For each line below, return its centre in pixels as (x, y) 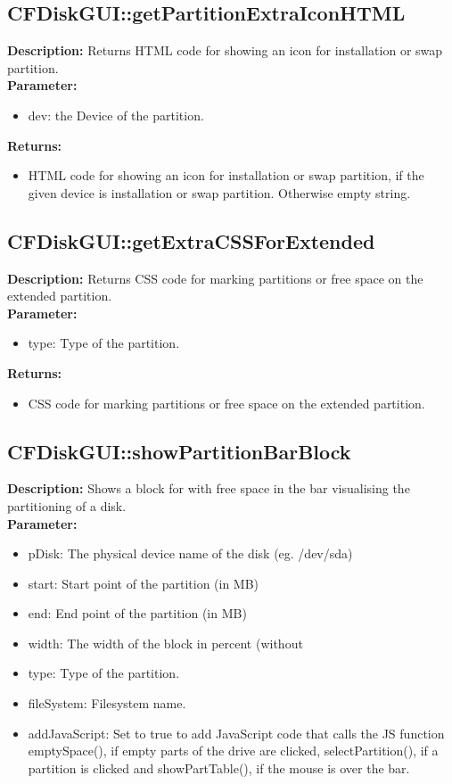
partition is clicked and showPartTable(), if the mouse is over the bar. (219, 767)
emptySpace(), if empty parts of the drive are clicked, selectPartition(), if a (233, 751)
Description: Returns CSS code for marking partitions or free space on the (215, 278)
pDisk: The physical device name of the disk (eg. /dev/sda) (190, 553)
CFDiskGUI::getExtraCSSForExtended (191, 240)
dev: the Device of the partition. (116, 115)
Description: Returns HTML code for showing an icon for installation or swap (225, 50)
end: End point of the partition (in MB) (137, 613)
